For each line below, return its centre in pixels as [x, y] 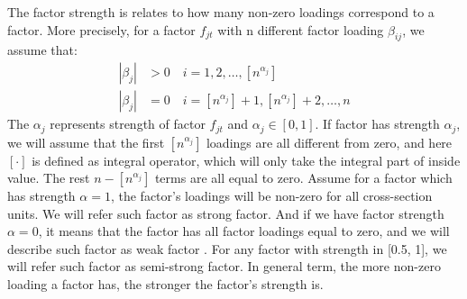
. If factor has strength [377, 124]
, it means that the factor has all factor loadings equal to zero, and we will [244, 231]
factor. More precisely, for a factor [101, 29]
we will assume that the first [86, 142]
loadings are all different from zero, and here [329, 142]
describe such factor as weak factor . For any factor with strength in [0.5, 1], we [227, 248]
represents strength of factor [128, 124]
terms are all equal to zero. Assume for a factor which [303, 178]
